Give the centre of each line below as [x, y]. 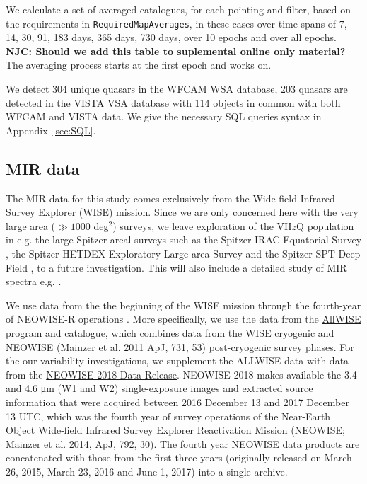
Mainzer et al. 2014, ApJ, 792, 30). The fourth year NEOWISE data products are [183, 443]
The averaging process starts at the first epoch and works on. [139, 65]
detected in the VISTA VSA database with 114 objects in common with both [173, 102]
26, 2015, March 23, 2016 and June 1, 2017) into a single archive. [147, 471]
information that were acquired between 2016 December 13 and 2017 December [177, 402]
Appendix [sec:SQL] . [51, 130]
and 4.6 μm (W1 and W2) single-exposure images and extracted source [159, 388]
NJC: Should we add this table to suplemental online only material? [176, 51]
